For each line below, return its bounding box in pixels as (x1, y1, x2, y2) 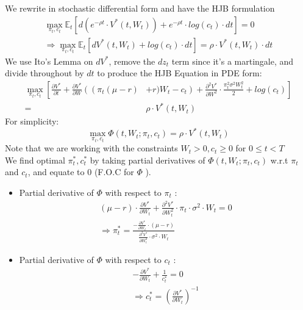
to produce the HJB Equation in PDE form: (97, 67, 262, 79)
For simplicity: (5, 115, 59, 128)
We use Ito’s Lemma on (5, 54, 93, 67)
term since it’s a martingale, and (171, 54, 294, 67)
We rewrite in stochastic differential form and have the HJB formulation (5, 2, 275, 14)
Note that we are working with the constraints (5, 142, 178, 154)
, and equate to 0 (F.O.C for (27, 165, 134, 178)
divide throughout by (5, 67, 84, 79)
